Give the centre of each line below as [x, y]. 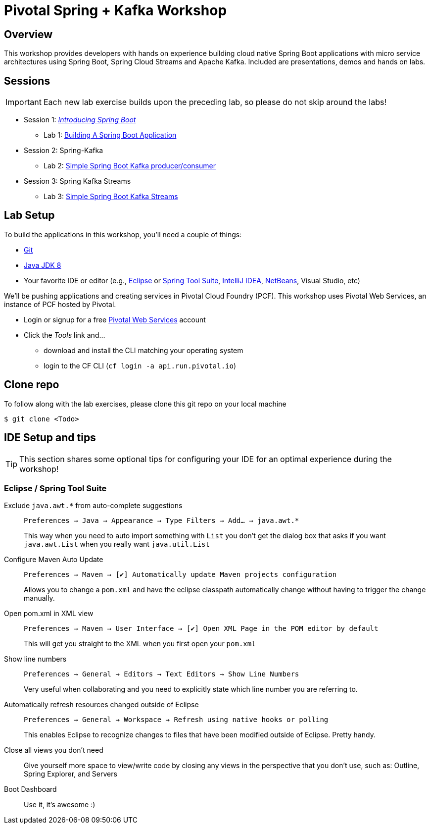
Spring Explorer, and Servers [71, 774]
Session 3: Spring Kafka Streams [77, 181]
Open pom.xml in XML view [49, 614]
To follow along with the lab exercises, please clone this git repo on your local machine [145, 404]
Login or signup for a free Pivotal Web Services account [115, 319]
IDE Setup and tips [50, 438]
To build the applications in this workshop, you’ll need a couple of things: [123, 234]
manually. [39, 598]
